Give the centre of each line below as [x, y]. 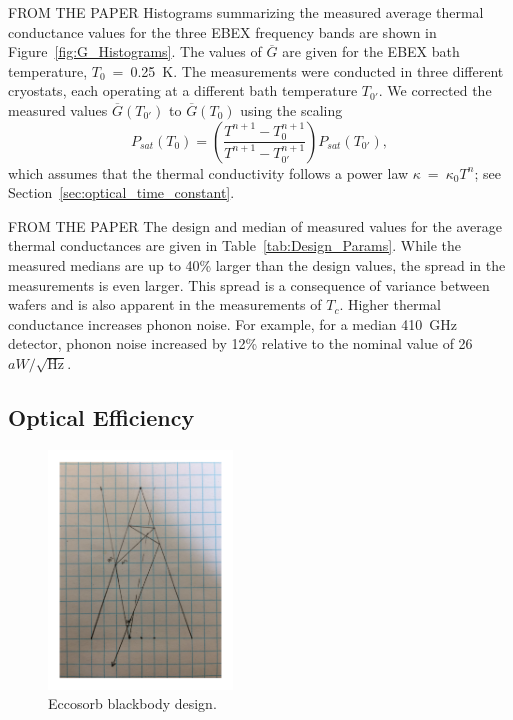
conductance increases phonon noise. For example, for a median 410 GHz [233, 323]
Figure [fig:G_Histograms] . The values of [135, 51]
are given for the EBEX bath [371, 51]
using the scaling [291, 109]
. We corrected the [435, 90]
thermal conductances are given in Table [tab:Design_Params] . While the [235, 245]
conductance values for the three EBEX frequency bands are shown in [222, 31]
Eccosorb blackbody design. [132, 703]
